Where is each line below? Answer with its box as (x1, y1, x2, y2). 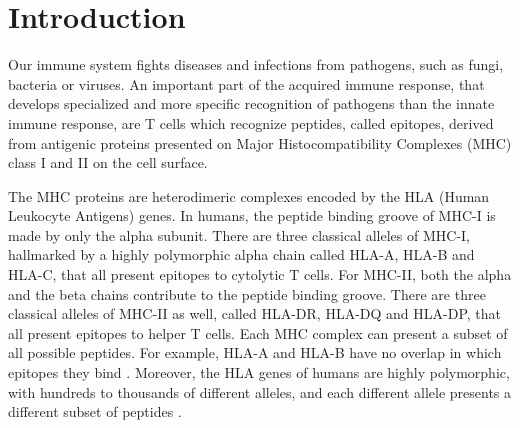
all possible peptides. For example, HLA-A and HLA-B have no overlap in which (8, 342, 502, 363)
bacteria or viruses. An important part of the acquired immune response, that (8, 73, 485, 94)
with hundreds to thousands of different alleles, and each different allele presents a (8, 381, 512, 402)
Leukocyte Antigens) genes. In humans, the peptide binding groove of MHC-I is (8, 205, 496, 226)
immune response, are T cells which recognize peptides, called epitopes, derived (8, 112, 494, 133)
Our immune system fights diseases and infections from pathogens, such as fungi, (8, 54, 504, 75)
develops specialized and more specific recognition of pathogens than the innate (8, 93, 495, 114)
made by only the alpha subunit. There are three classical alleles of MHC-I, (8, 224, 471, 245)
